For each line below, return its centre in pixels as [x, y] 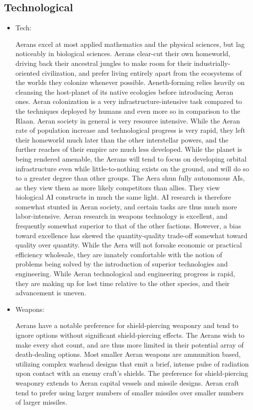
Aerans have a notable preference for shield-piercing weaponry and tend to [127, 325]
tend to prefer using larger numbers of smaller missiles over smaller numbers [130, 392]
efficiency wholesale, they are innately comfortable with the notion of [119, 254]
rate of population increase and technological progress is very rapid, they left [130, 130]
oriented [28, 72]
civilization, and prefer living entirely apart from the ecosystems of [142, 72]
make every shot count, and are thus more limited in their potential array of [129, 344]
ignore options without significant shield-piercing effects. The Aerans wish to [130, 335]
